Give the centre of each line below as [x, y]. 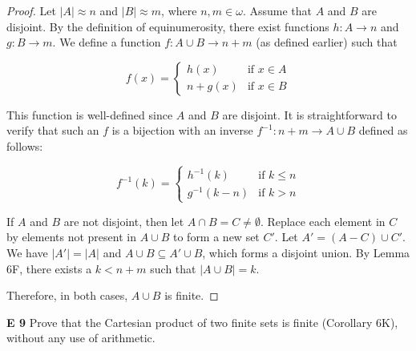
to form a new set [216, 237]
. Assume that [277, 10]
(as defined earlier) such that [327, 42]
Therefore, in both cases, [67, 295]
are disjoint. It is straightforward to [309, 114]
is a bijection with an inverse [182, 130]
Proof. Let [31, 10]
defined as [383, 130]
